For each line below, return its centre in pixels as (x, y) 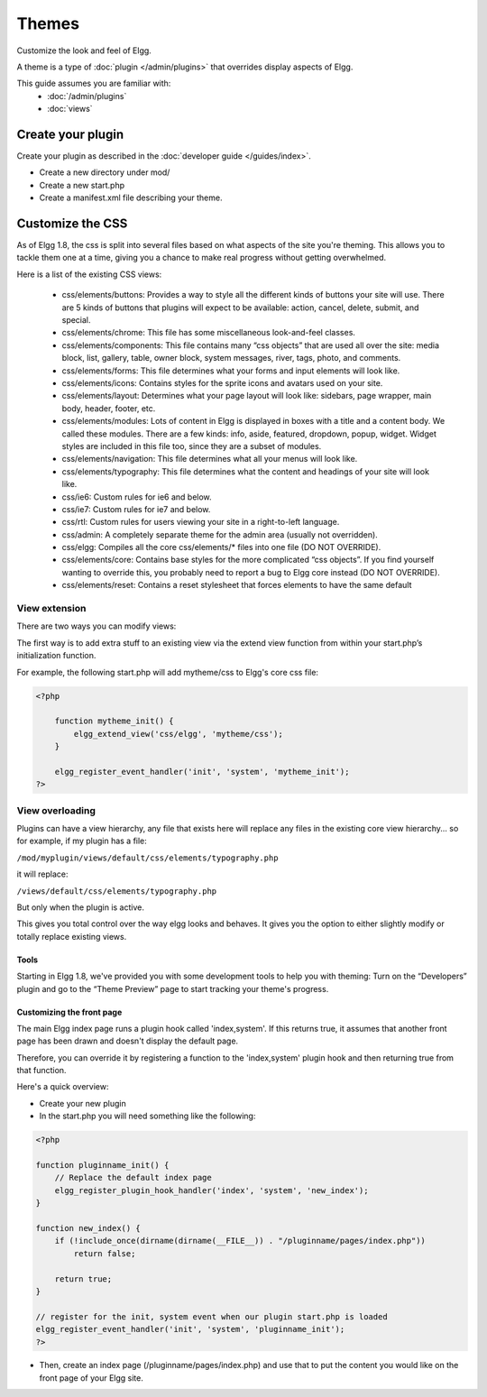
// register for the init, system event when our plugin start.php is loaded (211, 1316)
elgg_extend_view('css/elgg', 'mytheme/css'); (178, 734)
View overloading (56, 810)
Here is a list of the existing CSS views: (89, 274)
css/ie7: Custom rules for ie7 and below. (136, 509)
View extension (51, 609)
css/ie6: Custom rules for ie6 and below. (137, 497)
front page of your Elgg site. (91, 1378)
